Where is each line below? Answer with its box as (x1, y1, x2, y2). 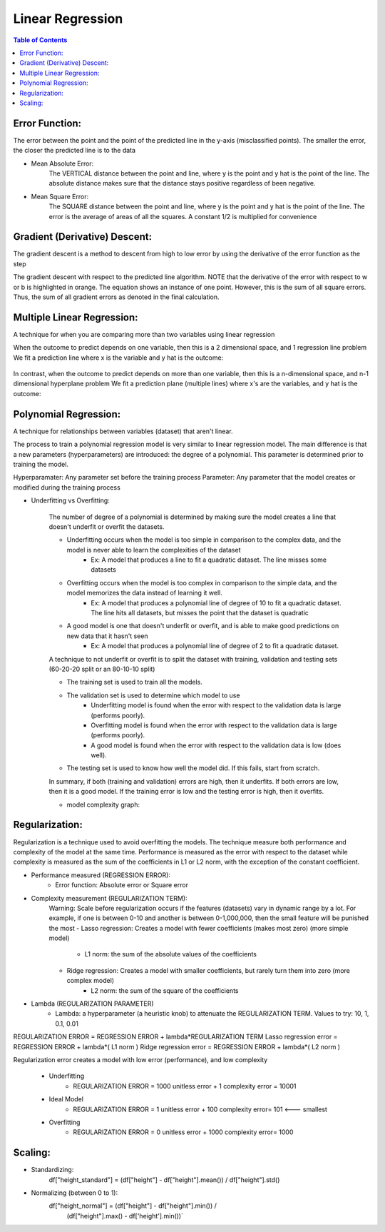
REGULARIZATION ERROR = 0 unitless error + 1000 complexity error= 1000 (73, 1128, 294, 1136)
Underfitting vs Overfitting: (31, 496, 110, 505)
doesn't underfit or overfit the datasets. (48, 522, 165, 531)
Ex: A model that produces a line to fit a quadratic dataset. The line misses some (91, 555, 327, 564)
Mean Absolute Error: (31, 159, 94, 168)
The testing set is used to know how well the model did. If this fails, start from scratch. (66, 764, 320, 772)
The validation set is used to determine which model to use (66, 691, 240, 700)
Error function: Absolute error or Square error (55, 881, 189, 889)
